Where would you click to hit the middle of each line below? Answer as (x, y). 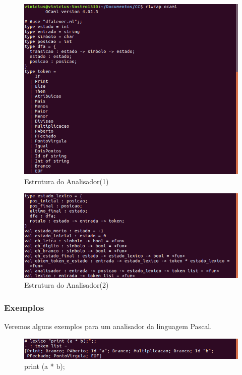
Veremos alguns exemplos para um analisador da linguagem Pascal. (108, 326)
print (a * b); (45, 366)
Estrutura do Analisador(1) (67, 181)
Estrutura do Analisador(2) (67, 285)
